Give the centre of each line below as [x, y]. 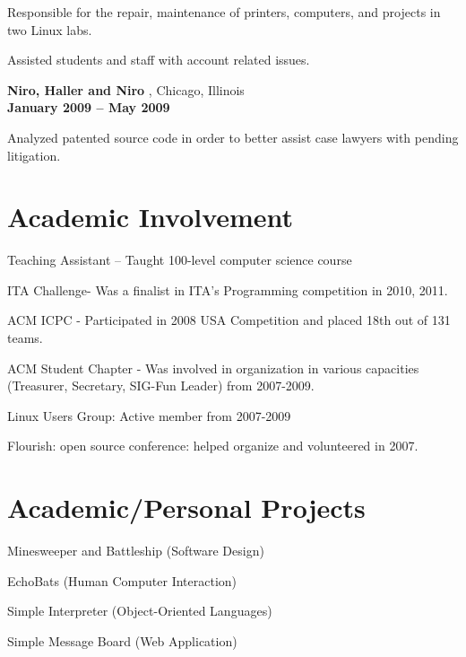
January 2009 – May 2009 [89, 107]
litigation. [34, 155]
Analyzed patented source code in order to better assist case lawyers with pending [233, 137]
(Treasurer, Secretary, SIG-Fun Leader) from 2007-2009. [161, 385]
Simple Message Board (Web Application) [122, 640]
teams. [25, 338]
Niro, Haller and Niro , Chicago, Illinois [126, 89]
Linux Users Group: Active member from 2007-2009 [149, 415]
